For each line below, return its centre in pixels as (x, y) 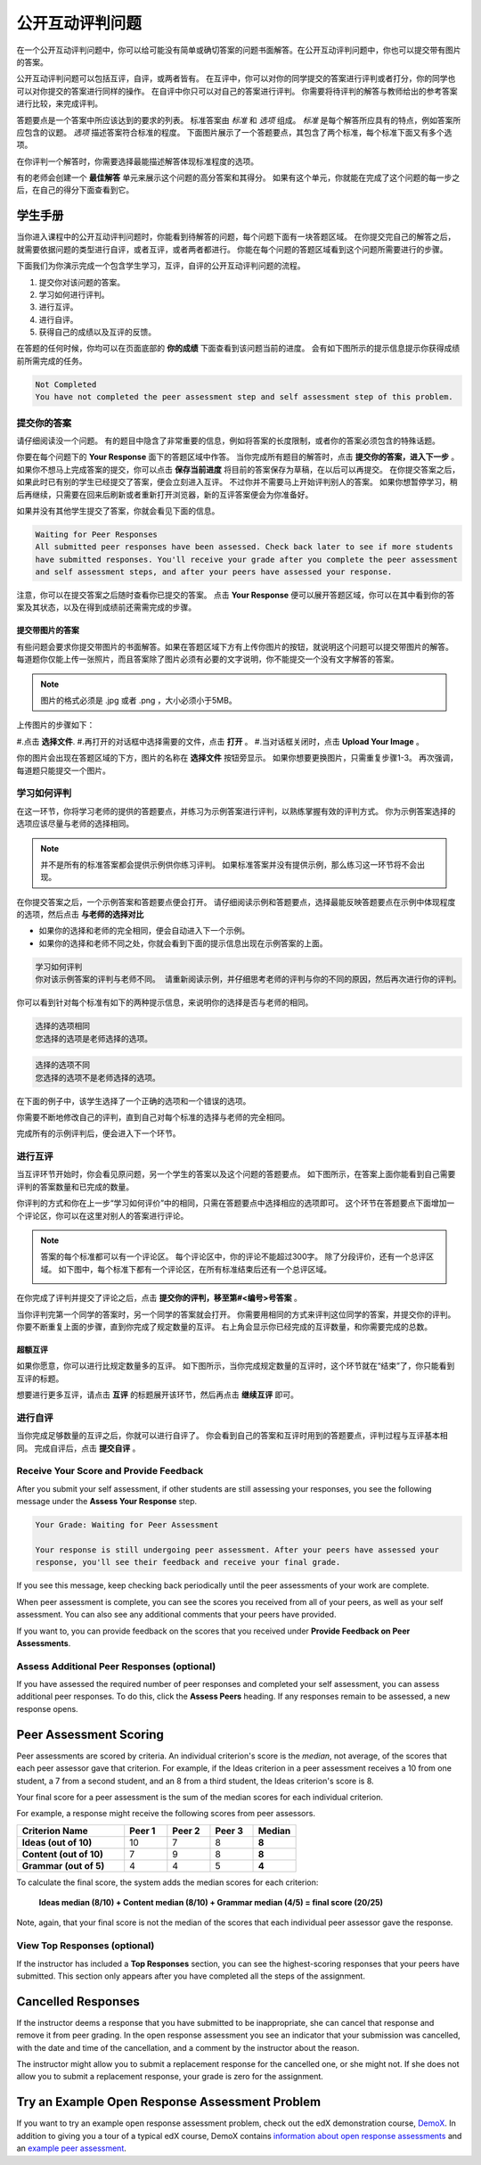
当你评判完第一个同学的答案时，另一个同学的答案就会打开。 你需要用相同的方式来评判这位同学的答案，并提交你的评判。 (236, 1314)
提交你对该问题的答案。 (82, 282)
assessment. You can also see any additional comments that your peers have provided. (176, 1615)
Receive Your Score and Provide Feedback (110, 1471)
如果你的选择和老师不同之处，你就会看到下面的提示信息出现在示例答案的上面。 (183, 943)
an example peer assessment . (71, 2148)
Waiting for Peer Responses (96, 534)
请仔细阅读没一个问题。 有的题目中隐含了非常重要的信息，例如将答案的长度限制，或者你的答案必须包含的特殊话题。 (228, 440)
